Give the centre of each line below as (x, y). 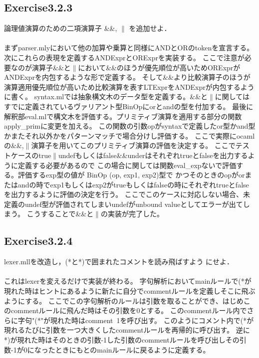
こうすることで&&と (60, 214)
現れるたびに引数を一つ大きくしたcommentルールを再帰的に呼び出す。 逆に (127, 330)
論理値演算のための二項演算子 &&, (61, 28)
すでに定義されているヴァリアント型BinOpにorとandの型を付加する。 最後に (129, 106)
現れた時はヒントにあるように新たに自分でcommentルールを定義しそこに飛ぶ (130, 291)
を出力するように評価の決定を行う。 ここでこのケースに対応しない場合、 (124, 194)
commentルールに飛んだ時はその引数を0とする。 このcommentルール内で (129, 310)
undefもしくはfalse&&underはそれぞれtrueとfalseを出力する (153, 155)
